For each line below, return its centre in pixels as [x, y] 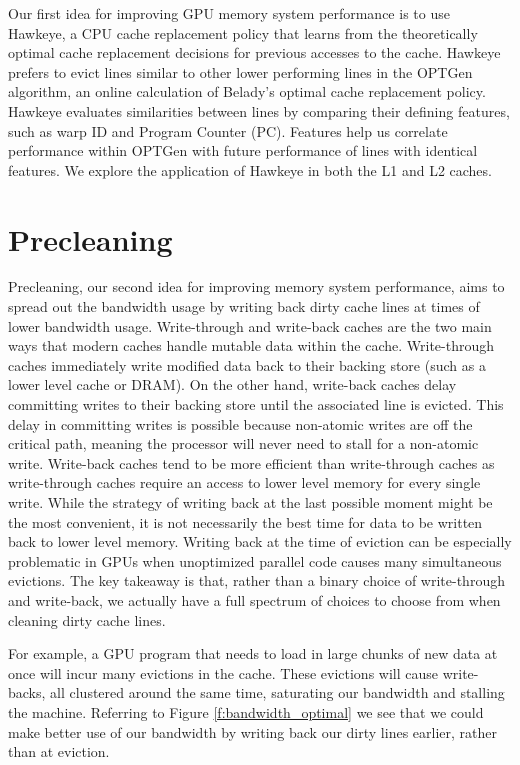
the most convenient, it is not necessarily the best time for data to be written [245, 521]
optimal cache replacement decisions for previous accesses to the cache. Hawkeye [254, 52]
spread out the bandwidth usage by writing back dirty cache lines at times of [244, 306]
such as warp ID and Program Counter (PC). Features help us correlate [228, 130]
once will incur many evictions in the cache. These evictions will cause [223, 672]
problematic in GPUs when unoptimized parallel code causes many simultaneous [255, 560]
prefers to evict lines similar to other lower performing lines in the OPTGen [240, 71]
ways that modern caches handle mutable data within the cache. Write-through [251, 345]
